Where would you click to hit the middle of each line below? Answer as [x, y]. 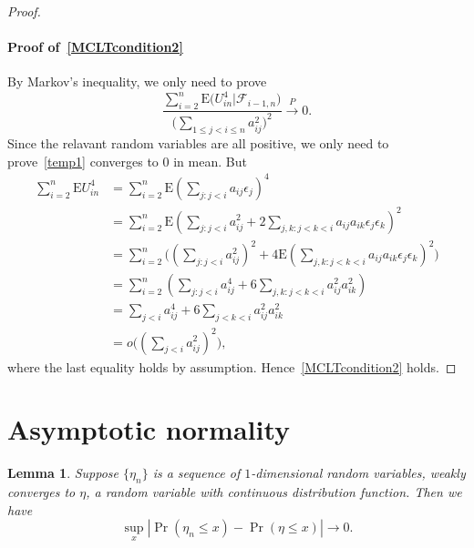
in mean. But [210, 161]
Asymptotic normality [149, 429]
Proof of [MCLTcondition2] [95, 47]
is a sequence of [196, 473]
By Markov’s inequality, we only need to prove [137, 81]
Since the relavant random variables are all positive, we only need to [198, 143]
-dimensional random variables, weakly [358, 473]
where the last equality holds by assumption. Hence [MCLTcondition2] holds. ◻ [232, 366]
